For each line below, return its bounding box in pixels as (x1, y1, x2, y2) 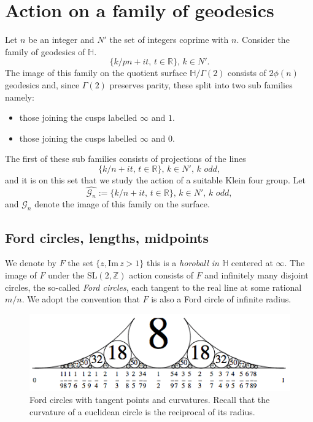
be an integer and (28, 33, 95, 46)
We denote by (5, 256, 56, 269)
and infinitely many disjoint (204, 269, 309, 282)
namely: (5, 90, 34, 103)
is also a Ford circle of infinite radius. (151, 293, 292, 305)
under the (48, 269, 85, 282)
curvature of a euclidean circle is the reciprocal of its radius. (29, 405, 255, 418)
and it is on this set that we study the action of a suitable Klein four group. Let (5, 173, 306, 186)
